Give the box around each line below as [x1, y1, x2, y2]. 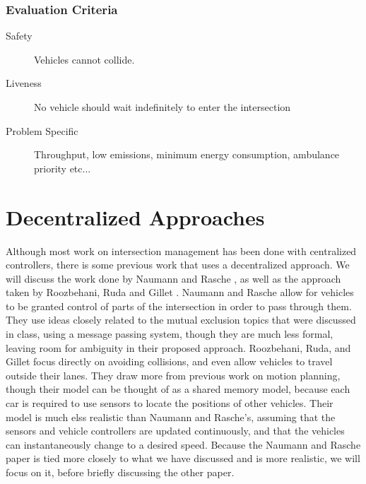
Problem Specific [6, 123, 78, 138]
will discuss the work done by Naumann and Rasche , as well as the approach [6, 271, 341, 285]
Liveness [6, 76, 42, 90]
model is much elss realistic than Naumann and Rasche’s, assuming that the [6, 409, 336, 424]
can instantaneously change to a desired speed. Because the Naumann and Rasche [6, 437, 361, 451]
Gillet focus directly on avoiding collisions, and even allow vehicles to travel [6, 354, 333, 369]
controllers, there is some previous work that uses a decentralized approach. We [6, 257, 350, 272]
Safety [6, 28, 33, 43]
